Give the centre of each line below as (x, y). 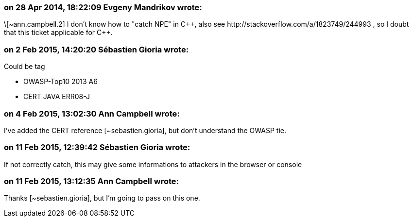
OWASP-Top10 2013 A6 (60, 82)
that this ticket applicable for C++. (58, 33)
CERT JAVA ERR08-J (57, 97)
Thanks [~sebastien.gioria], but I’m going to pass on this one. (102, 198)
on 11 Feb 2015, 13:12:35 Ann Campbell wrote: (92, 181)
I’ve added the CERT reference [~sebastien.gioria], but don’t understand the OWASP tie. (145, 130)
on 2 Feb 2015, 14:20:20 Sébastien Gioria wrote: (96, 49)
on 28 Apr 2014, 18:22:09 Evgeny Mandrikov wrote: (103, 7)
